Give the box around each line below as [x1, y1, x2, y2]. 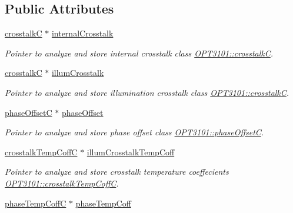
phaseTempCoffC [5, 197, 66, 209]
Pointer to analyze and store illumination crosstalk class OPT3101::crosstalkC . [5, 86, 289, 98]
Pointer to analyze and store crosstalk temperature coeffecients [5, 165, 229, 178]
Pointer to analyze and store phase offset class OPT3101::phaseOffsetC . [5, 126, 264, 138]
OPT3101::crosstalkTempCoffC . [5, 177, 119, 189]
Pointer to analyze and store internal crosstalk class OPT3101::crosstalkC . [5, 46, 274, 59]
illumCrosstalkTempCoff [86, 145, 175, 158]
